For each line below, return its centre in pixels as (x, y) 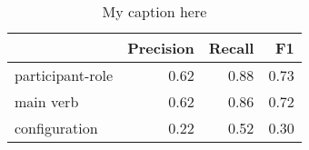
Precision (161, 48)
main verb (47, 101)
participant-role (64, 75)
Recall (231, 48)
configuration (56, 128)
